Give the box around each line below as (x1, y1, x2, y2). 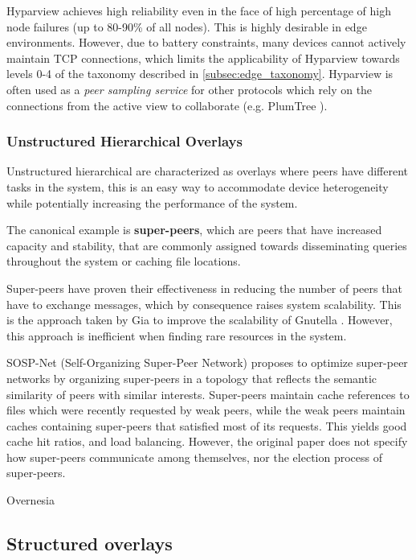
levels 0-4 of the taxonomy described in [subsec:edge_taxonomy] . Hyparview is (6, 65, 394, 82)
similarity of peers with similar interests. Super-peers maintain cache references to (6, 385, 410, 402)
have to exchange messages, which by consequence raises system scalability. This (6, 295, 402, 312)
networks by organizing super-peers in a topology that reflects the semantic (6, 369, 377, 386)
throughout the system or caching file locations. (6, 253, 241, 270)
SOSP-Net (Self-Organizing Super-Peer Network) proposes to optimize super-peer (6, 354, 408, 371)
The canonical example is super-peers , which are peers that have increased (6, 221, 382, 238)
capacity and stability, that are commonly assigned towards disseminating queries (6, 237, 407, 253)
